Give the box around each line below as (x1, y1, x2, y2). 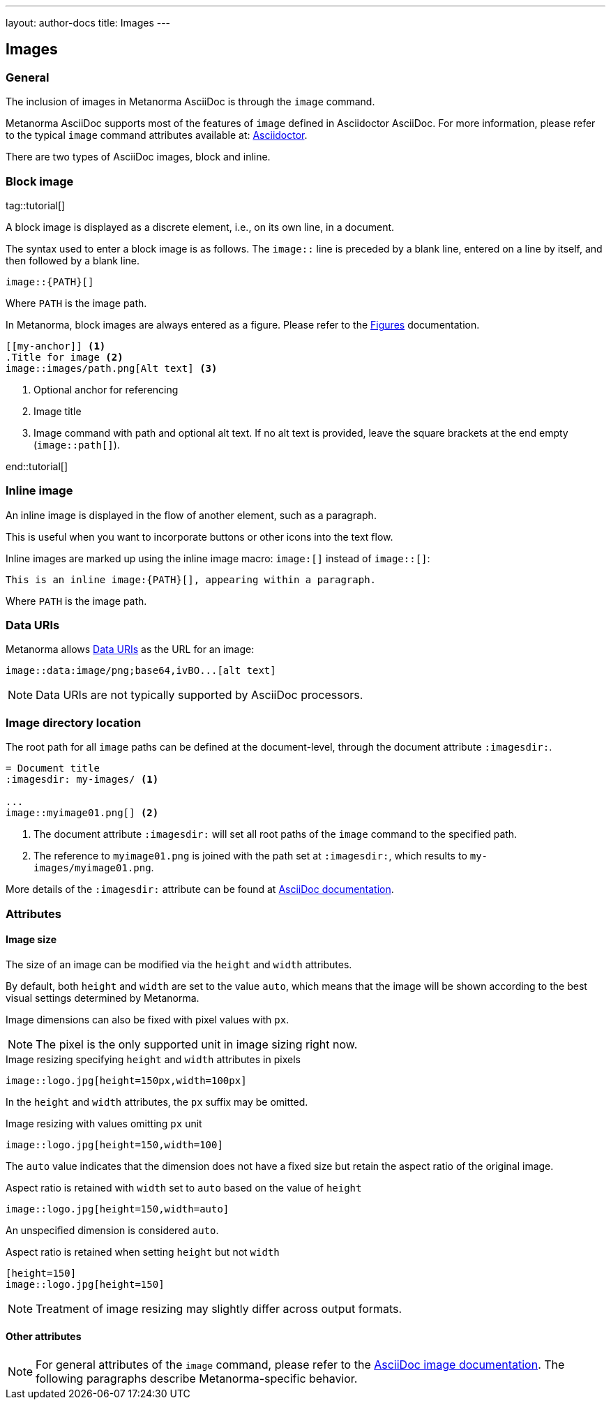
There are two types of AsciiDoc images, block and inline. (6, 151, 271, 163)
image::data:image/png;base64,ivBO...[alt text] (6, 665, 276, 677)
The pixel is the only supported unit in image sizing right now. (36, 1037, 358, 1051)
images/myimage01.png (33, 862, 151, 874)
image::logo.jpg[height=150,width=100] (6, 1139, 223, 1150)
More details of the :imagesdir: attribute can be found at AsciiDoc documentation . (6, 883, 394, 896)
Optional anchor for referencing (33, 383, 179, 396)
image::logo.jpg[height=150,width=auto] (6, 1203, 229, 1215)
